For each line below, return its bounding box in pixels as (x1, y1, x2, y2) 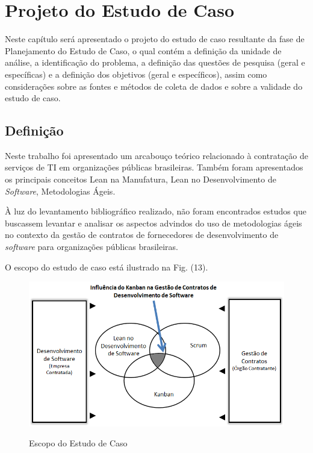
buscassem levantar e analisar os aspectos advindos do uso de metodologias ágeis (5, 216, 302, 229)
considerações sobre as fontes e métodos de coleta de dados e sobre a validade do (5, 80, 303, 92)
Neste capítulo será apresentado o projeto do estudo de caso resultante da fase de (5, 33, 305, 45)
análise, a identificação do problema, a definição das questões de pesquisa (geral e (5, 56, 305, 69)
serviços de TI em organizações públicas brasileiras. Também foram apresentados (5, 161, 303, 173)
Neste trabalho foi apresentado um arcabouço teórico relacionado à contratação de (5, 149, 308, 161)
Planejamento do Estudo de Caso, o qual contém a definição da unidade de (5, 44, 282, 57)
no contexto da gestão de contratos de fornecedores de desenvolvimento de (5, 228, 279, 241)
